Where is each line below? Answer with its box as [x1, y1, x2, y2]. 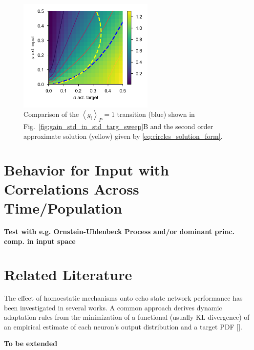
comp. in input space [4, 236, 76, 246]
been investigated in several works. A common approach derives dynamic [4, 302, 222, 312]
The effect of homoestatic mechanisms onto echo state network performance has [4, 293, 243, 303]
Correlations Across [4, 178, 139, 198]
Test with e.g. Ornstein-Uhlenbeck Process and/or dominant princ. [4, 226, 234, 236]
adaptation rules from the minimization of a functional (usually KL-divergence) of [4, 312, 250, 322]
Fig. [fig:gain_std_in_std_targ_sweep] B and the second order [23, 121, 213, 131]
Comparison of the [23, 109, 79, 119]
